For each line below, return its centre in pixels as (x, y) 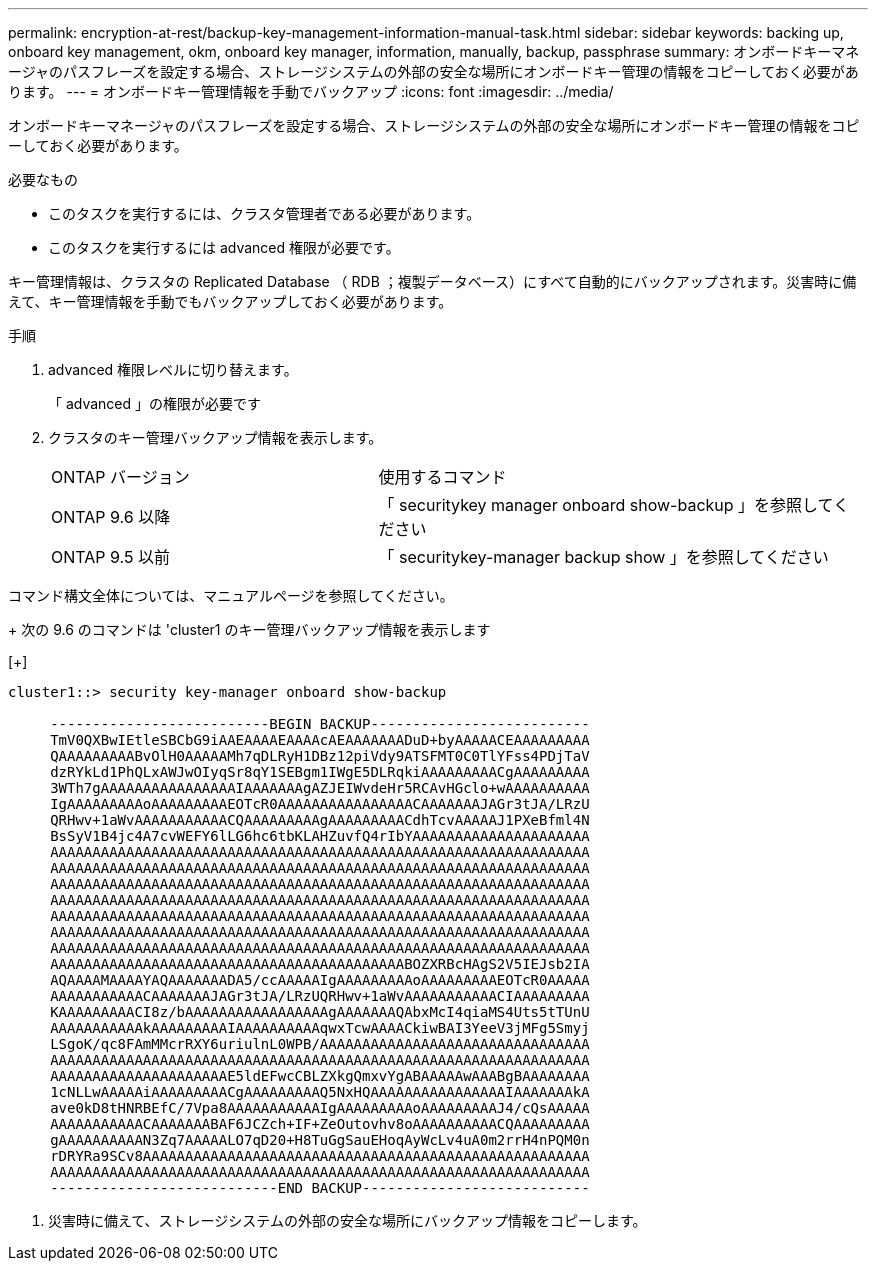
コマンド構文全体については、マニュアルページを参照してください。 (231, 595)
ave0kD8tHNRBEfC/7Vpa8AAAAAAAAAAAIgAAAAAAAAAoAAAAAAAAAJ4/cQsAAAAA (320, 1108)
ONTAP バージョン (120, 477)
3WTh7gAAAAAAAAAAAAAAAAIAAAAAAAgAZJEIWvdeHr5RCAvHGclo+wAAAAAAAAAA (320, 788)
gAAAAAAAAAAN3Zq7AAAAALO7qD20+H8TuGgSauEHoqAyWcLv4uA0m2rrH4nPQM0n (320, 1140)
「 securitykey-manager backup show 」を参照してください (603, 557)
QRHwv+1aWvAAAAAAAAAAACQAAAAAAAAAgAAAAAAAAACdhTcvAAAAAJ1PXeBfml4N (320, 820)
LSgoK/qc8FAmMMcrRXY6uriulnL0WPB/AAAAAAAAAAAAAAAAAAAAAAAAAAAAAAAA (320, 1044)
